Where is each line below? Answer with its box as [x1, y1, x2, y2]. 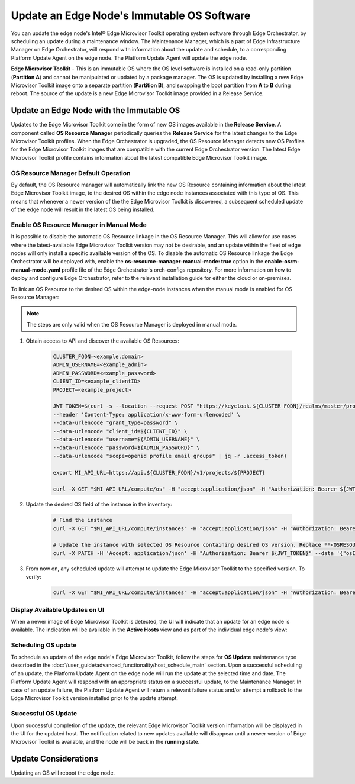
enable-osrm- [264, 258, 300, 265]
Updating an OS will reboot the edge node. [11, 769, 115, 776]
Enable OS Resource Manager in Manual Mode [11, 221, 147, 229]
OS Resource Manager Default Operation [11, 169, 131, 177]
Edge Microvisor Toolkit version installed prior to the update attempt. [11, 695, 179, 702]
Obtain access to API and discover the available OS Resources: [25, 337, 180, 344]
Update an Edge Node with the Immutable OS [11, 105, 180, 115]
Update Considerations [11, 754, 99, 764]
